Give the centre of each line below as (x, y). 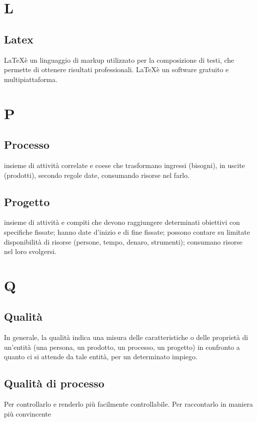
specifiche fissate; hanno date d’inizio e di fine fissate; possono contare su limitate (127, 232)
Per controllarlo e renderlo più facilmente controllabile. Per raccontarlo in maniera (128, 404)
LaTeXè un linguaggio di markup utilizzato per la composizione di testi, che (119, 60)
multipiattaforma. (31, 79)
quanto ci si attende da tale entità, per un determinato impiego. (101, 357)
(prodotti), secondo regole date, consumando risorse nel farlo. (97, 175)
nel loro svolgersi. (30, 251)
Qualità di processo (54, 383)
